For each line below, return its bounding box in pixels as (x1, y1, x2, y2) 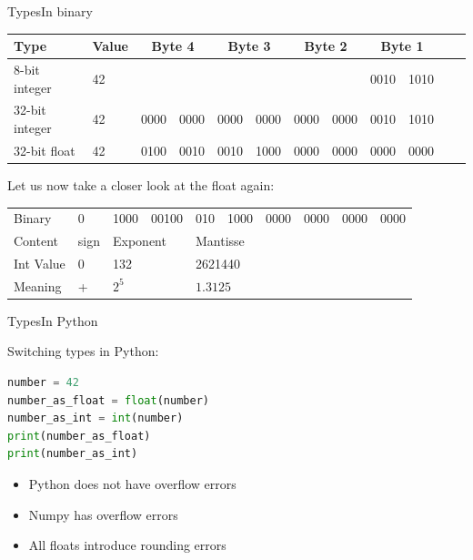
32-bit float (14, 140, 75, 159)
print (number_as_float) (7, 429, 151, 443)
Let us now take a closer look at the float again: (7, 175, 275, 194)
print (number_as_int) (7, 447, 138, 461)
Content (14, 231, 58, 250)
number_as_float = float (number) (7, 393, 209, 407)
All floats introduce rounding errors (28, 535, 226, 555)
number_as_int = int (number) (7, 412, 184, 425)
